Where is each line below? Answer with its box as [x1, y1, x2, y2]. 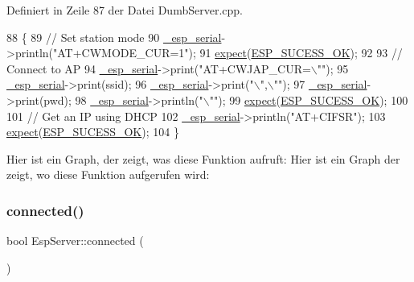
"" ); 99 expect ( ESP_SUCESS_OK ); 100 [209, 91, 408, 108]
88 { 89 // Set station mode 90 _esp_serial [6, 28, 222, 45]
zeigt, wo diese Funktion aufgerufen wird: [6, 166, 210, 183]
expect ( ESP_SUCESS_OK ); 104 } [6, 123, 179, 140]
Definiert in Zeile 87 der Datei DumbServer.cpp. [6, 2, 243, 18]
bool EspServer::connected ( [6, 232, 144, 249]
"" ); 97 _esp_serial [273, 76, 367, 93]
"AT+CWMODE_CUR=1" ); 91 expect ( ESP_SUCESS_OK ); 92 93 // [53, 44, 403, 61]
